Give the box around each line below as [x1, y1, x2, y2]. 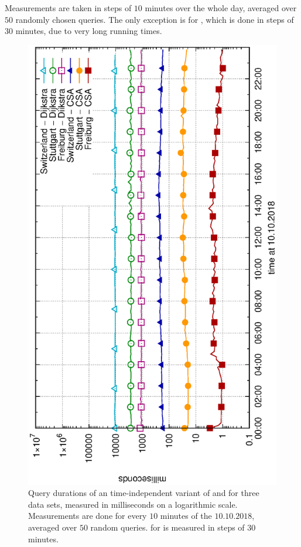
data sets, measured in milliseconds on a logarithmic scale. [28, 498, 238, 510]
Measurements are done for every [28, 509, 147, 522]
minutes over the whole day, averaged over [145, 2, 297, 13]
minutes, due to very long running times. [15, 25, 162, 37]
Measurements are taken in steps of [5, 2, 132, 13]
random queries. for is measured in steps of [90, 521, 245, 534]
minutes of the [160, 509, 212, 522]
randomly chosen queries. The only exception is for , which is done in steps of [15, 13, 294, 25]
